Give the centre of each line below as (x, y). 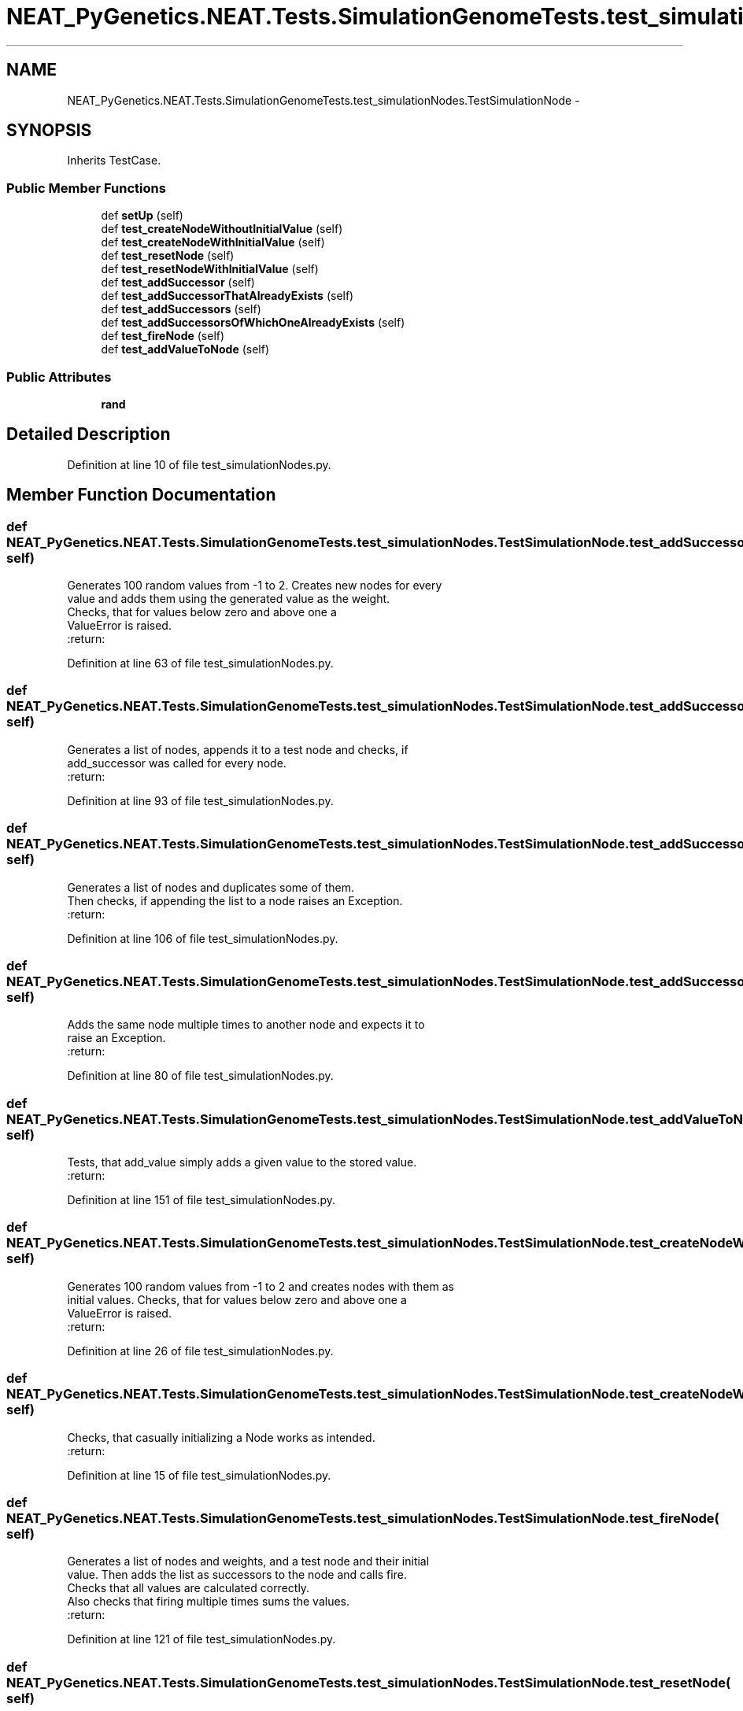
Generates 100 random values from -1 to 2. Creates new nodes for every (255, 585)
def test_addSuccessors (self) (181, 309)
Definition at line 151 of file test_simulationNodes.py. (201, 1200)
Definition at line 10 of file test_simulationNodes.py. (199, 464)
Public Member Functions (86, 188)
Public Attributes (59, 377)
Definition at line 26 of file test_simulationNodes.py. (200, 1351)
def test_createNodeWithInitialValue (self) (213, 242)
